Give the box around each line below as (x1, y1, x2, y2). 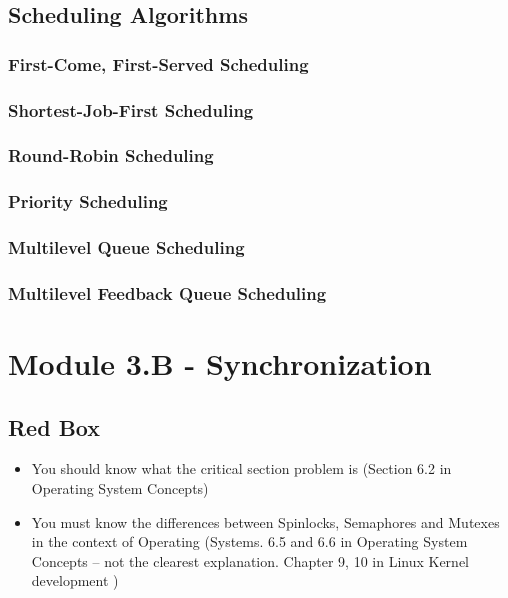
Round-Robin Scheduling (8, 143, 214, 168)
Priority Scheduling (8, 189, 168, 214)
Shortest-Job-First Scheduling (8, 97, 254, 122)
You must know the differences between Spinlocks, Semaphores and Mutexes (31, 511, 500, 532)
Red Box (8, 411, 100, 442)
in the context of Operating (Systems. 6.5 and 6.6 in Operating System (31, 531, 468, 552)
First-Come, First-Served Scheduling (8, 51, 309, 76)
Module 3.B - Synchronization (8, 343, 432, 384)
